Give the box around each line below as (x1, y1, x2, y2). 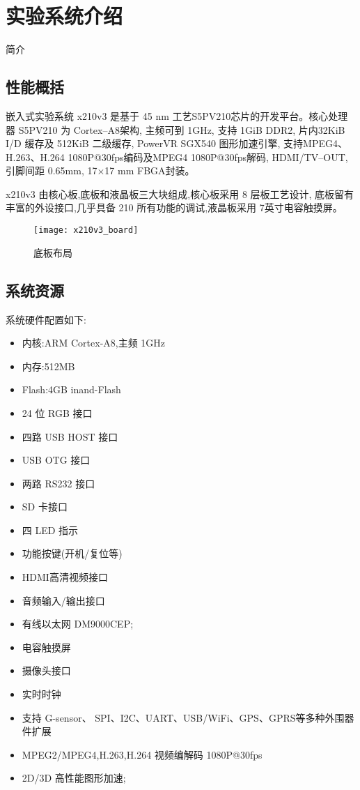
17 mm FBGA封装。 (104, 163, 195, 178)
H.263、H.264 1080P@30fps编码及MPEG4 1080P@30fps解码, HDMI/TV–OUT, (6, 149, 348, 164)
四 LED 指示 (22, 522, 79, 537)
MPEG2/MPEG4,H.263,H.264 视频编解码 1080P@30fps (22, 747, 263, 761)
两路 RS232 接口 (22, 476, 95, 490)
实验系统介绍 (6, 1, 123, 30)
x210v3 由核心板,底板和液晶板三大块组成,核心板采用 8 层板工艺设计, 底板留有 (6, 186, 354, 201)
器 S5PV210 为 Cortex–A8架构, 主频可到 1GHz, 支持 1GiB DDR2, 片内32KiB (6, 122, 345, 137)
